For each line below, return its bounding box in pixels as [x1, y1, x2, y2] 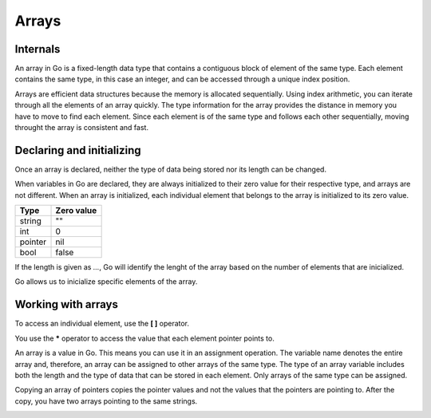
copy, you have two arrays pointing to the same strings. [14, 396, 198, 406]
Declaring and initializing [14, 144, 141, 157]
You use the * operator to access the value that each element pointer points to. [14, 333, 275, 343]
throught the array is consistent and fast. [14, 123, 149, 132]
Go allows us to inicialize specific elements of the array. [14, 277, 198, 286]
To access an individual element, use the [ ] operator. [14, 319, 190, 329]
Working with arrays [14, 298, 119, 311]
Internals [14, 42, 61, 56]
